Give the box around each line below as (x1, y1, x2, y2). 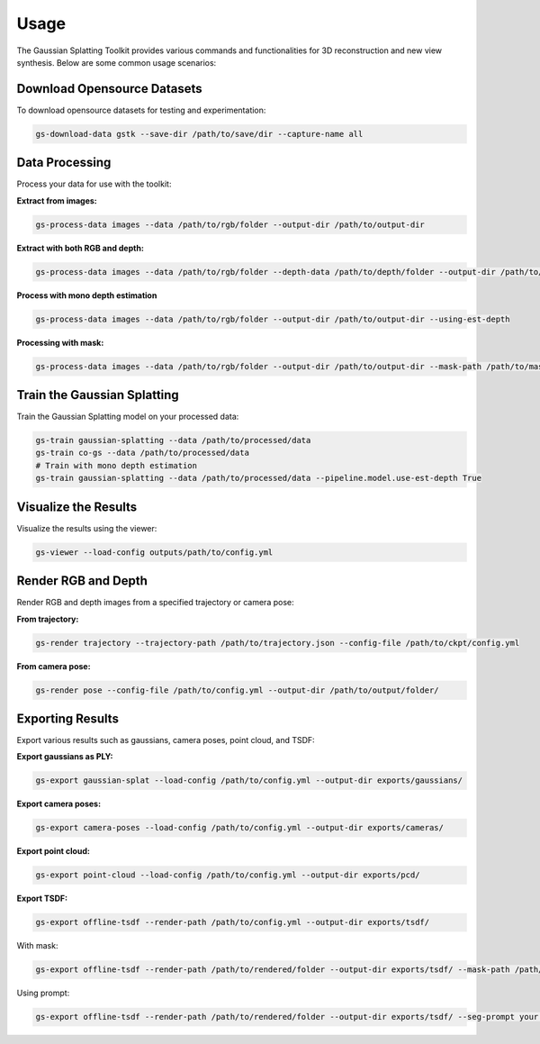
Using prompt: (16, 987, 70, 999)
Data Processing (16, 155, 112, 170)
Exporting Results (16, 712, 119, 726)
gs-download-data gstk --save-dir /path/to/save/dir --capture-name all (35, 129, 364, 139)
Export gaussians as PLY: (16, 751, 113, 762)
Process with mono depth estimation (16, 289, 157, 301)
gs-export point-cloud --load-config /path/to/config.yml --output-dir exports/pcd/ (35, 870, 420, 880)
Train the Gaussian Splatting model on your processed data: (16, 411, 239, 422)
